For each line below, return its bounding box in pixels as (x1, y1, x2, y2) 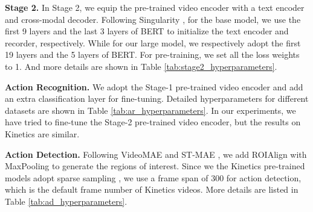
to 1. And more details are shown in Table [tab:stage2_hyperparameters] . (5, 60, 277, 72)
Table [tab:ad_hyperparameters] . (5, 195, 127, 207)
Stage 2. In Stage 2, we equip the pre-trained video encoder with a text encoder (5, 1, 305, 13)
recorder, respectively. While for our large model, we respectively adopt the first (5, 36, 301, 49)
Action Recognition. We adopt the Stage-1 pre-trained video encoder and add (5, 80, 303, 93)
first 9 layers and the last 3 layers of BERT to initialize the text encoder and (5, 25, 289, 37)
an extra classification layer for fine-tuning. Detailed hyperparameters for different (5, 92, 309, 105)
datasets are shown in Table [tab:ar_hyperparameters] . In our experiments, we (5, 104, 296, 116)
